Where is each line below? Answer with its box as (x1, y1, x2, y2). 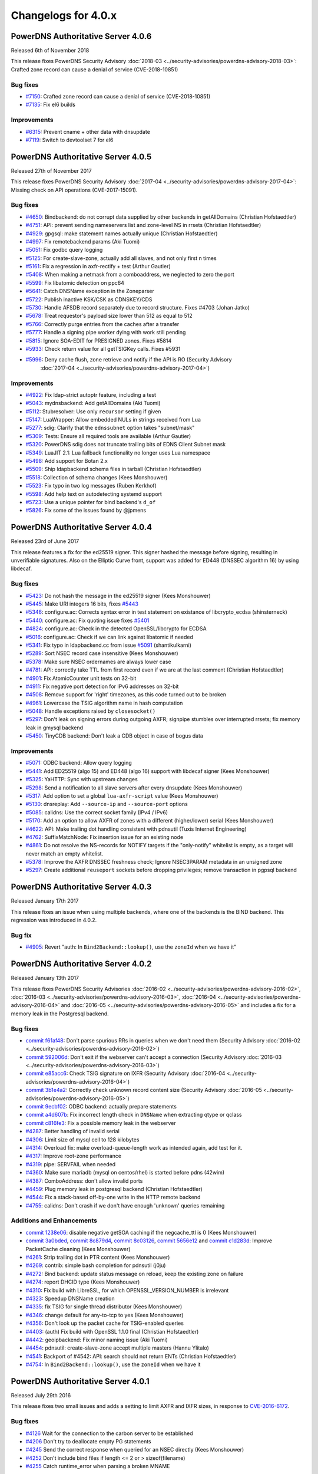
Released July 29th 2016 (11, 1392, 71, 1399)
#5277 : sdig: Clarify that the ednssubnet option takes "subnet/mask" (25, 425, 195, 432)
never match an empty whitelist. (25, 850, 104, 857)
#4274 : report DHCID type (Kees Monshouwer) (25, 1278, 140, 1285)
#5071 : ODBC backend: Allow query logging (25, 759, 132, 766)
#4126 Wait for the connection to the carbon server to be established (25, 1430, 194, 1437)
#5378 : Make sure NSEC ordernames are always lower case (25, 658, 171, 665)
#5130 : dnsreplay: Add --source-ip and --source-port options (25, 801, 188, 808)
